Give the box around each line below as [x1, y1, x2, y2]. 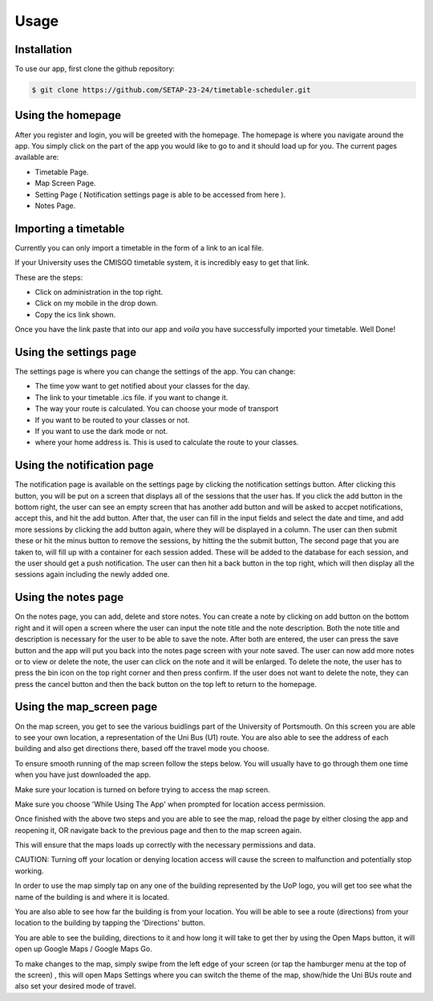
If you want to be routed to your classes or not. [34, 415, 190, 425]
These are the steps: [14, 272, 83, 282]
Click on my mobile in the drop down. [34, 298, 158, 308]
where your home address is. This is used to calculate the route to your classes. [34, 438, 299, 447]
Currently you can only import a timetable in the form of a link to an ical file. [14, 243, 265, 252]
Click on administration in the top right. [34, 287, 164, 296]
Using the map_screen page [14, 700, 158, 714]
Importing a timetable [14, 222, 125, 235]
